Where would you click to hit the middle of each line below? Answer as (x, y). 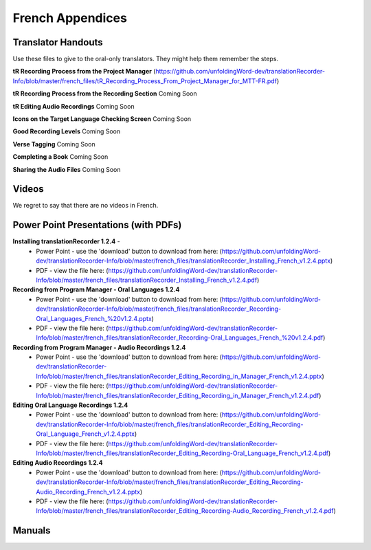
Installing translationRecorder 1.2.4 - (66, 241)
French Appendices (70, 18)
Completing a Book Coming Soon (60, 157)
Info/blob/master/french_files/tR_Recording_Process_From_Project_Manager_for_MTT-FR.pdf (145, 81)
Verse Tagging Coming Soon (54, 144)
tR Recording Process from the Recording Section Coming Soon (105, 93)
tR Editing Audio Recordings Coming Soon (74, 106)
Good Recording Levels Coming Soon (67, 131)
